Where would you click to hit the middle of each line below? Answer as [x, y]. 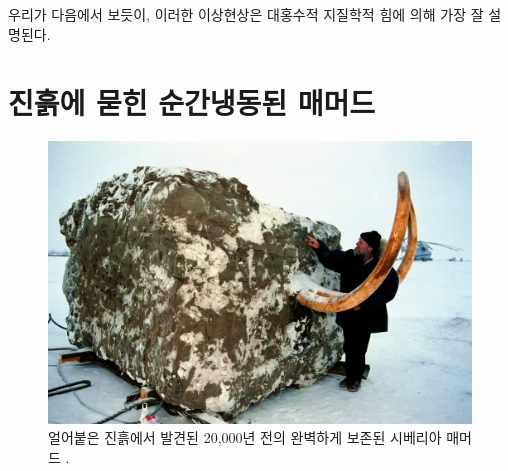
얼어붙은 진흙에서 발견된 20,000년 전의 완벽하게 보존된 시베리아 [245, 437]
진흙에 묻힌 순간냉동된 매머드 [192, 102]
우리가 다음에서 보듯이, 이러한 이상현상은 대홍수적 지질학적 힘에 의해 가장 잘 [246, 14]
